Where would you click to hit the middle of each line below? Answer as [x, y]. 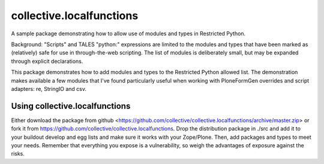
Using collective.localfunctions [71, 106]
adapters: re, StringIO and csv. [49, 89]
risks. [18, 154]
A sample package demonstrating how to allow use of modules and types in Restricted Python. [128, 34]
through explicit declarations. [47, 61]
